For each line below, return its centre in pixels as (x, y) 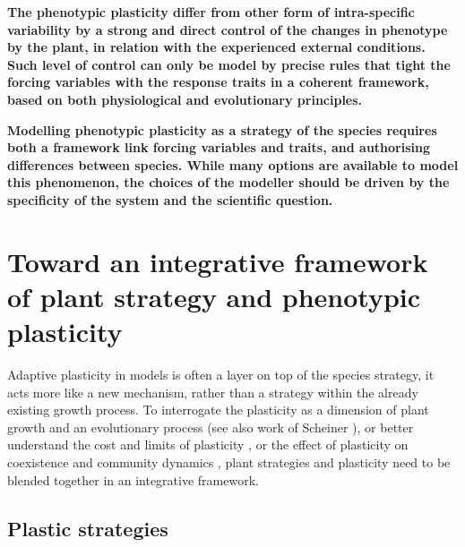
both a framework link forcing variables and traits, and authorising (219, 147)
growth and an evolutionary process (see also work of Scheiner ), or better (211, 427)
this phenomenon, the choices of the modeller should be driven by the (228, 182)
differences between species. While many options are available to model (233, 164)
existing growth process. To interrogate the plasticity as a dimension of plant (218, 410)
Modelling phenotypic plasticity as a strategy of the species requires (222, 129)
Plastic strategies (88, 528)
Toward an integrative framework (218, 261)
